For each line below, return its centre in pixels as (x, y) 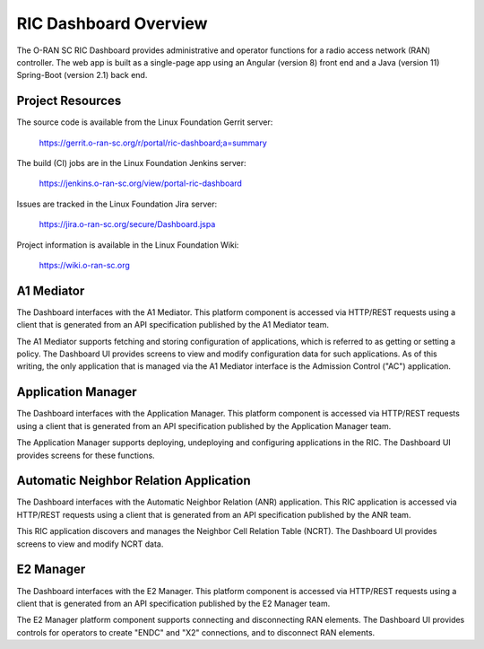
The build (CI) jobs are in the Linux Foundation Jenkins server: (131, 163)
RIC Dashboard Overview (112, 23)
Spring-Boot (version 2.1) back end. (82, 75)
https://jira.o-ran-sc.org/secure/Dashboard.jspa (127, 224)
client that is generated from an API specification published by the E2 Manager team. (173, 603)
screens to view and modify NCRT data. (90, 544)
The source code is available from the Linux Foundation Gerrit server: (145, 122)
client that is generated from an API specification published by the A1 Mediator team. (173, 325)
